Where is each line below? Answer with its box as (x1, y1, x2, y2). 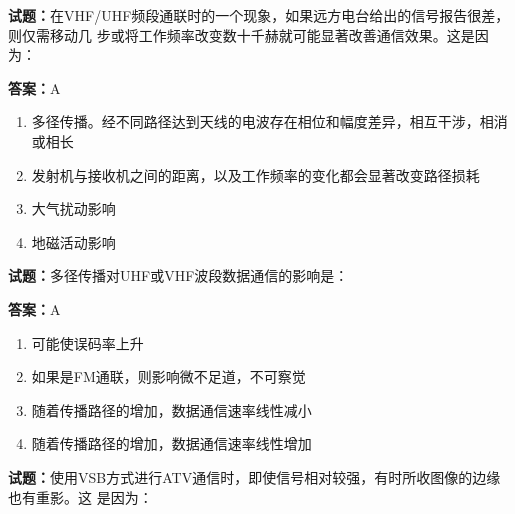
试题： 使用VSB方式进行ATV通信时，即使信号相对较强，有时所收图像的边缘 (8, 466, 501, 487)
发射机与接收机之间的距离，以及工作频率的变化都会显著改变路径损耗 (31, 164, 480, 185)
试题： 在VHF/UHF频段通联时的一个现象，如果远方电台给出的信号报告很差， (8, 5, 510, 25)
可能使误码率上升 (31, 332, 144, 353)
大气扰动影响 (31, 198, 116, 219)
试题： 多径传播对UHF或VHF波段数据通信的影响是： (8, 265, 349, 286)
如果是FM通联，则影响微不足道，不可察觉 (31, 366, 306, 387)
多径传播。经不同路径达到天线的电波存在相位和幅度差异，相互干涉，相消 (31, 111, 508, 132)
